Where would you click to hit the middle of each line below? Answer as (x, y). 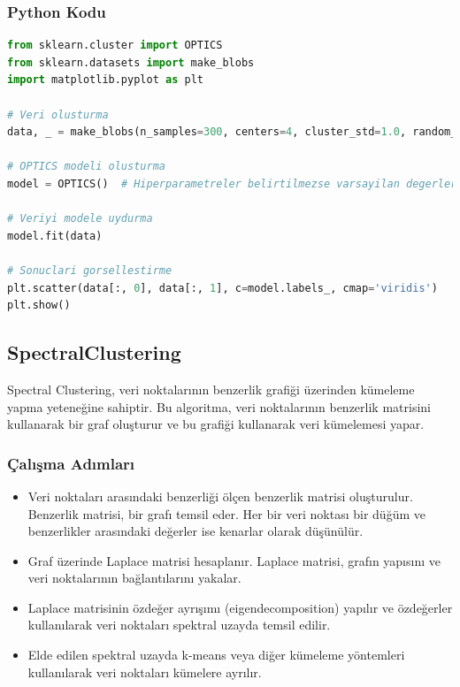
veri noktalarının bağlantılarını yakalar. (134, 578)
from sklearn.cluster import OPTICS (115, 46)
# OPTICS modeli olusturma (86, 167)
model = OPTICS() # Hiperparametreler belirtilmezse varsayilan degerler (232, 183)
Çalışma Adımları (71, 463)
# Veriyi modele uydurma (80, 219)
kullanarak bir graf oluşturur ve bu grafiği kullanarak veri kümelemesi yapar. (216, 424)
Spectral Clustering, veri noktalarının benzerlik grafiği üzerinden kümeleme (211, 389)
